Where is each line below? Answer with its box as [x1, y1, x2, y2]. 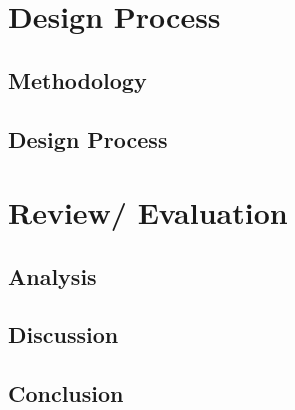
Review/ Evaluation [8, 192, 288, 233]
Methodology [8, 64, 147, 95]
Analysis [8, 260, 97, 291]
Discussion [8, 319, 119, 350]
